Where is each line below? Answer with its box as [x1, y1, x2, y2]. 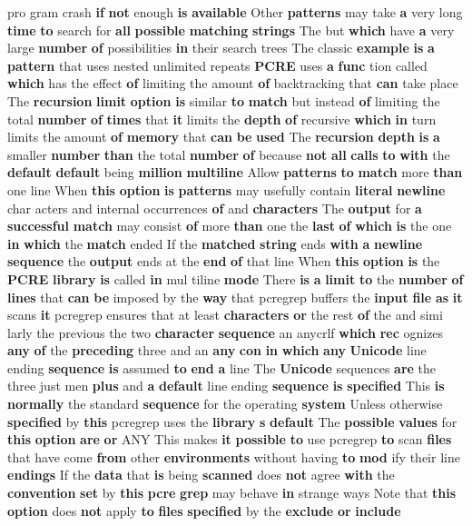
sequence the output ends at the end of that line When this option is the [7, 252, 440, 271]
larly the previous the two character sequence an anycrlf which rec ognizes [7, 323, 444, 342]
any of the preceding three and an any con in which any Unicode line [7, 341, 427, 360]
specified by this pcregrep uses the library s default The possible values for [7, 412, 457, 431]
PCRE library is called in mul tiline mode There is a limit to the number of [7, 269, 464, 288]
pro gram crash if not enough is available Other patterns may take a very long [7, 3, 463, 21]
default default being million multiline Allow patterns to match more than [7, 163, 463, 182]
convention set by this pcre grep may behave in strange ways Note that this [7, 483, 457, 502]
